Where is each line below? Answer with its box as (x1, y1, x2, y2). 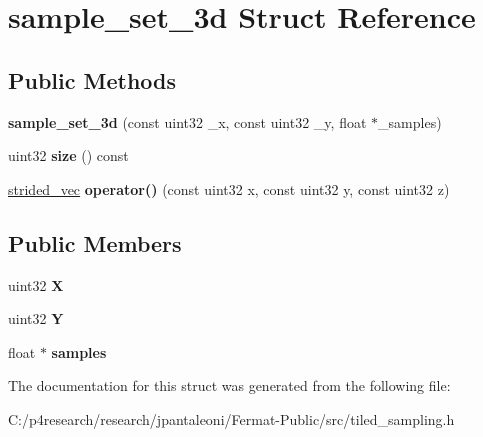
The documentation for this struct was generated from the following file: (8, 375, 451, 396)
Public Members (8, 227, 182, 258)
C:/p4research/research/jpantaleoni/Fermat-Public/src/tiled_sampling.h (8, 408, 455, 429)
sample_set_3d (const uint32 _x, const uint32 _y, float (8, 111, 367, 132)
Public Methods (8, 64, 177, 95)
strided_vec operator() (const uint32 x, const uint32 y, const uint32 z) (8, 178, 450, 199)
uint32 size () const (8, 145, 129, 166)
